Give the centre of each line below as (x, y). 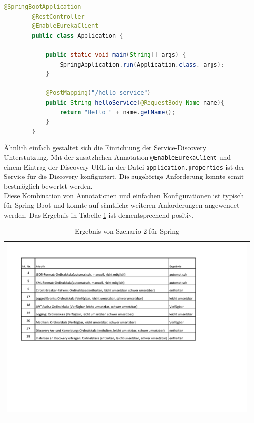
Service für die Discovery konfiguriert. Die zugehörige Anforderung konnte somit (124, 176)
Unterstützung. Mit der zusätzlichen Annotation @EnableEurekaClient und (117, 157)
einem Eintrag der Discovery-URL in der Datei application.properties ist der (124, 167)
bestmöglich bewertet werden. (48, 186)
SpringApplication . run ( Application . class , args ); (142, 64)
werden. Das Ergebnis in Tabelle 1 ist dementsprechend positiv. (99, 214)
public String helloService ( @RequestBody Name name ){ (135, 102)
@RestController (58, 16)
